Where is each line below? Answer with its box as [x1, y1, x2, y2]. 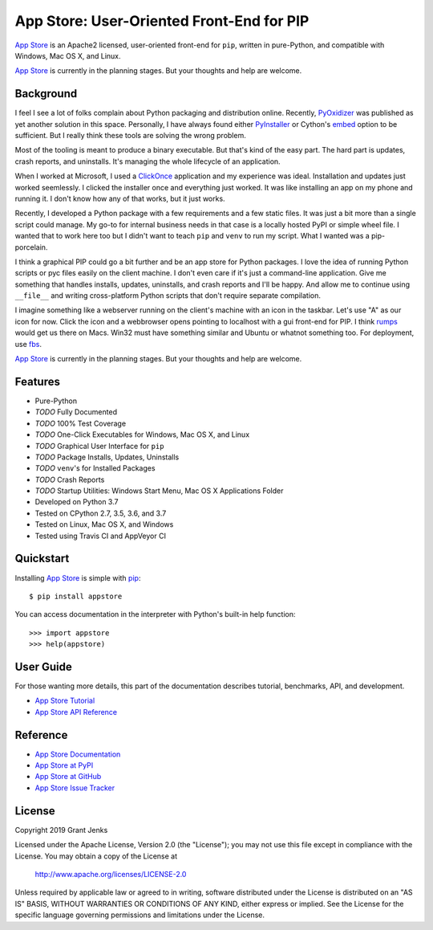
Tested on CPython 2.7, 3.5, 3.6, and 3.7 [34, 508, 167, 518]
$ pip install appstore [29, 591, 123, 601]
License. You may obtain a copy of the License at [14, 851, 178, 861]
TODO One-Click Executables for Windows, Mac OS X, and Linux [34, 430, 250, 439]
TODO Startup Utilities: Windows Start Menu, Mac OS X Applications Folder [34, 486, 284, 496]
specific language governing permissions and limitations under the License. [14, 910, 265, 920]
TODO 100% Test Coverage [34, 418, 127, 428]
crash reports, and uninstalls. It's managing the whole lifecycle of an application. [14, 157, 281, 166]
